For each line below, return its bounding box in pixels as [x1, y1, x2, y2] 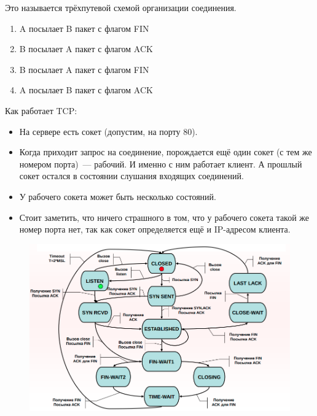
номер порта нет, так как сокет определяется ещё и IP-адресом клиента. [19, 223, 291, 236]
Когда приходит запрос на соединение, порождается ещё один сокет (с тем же [19, 145, 312, 158]
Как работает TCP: [5, 104, 77, 117]
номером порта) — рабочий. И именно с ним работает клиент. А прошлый [19, 157, 302, 170]
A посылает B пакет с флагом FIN [19, 21, 149, 34]
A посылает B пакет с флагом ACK [19, 83, 153, 96]
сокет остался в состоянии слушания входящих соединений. [19, 169, 244, 182]
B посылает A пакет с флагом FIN [19, 63, 149, 75]
